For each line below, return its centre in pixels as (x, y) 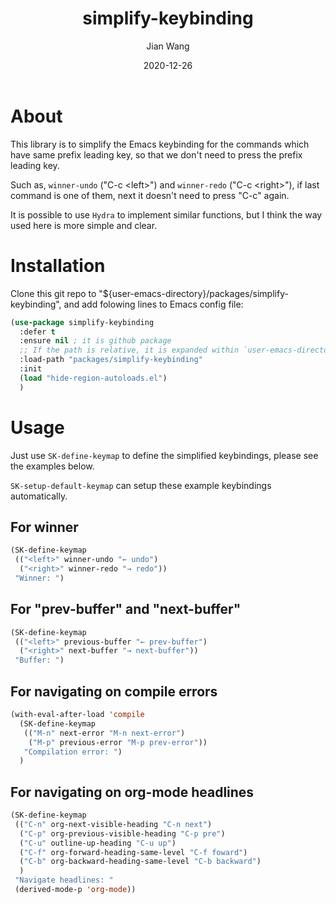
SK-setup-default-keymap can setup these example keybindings (141, 485)
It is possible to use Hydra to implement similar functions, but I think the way (166, 214)
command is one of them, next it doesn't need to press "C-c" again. (150, 195)
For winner (44, 527)
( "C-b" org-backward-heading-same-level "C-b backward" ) (140, 862)
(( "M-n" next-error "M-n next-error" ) (104, 733)
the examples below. (52, 466)
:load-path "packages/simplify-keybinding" (111, 360)
